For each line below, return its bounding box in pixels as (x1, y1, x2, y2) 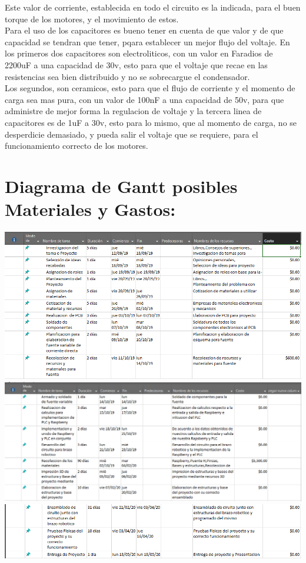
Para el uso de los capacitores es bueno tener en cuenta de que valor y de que (5, 24, 284, 36)
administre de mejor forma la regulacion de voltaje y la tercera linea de (5, 105, 262, 117)
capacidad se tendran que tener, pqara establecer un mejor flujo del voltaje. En (5, 35, 290, 48)
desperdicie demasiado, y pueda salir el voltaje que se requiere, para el (5, 128, 258, 140)
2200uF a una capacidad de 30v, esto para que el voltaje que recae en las (5, 58, 268, 71)
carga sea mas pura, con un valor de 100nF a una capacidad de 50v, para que (5, 93, 284, 105)
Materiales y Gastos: (5, 197, 176, 221)
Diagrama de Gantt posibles (5, 174, 238, 198)
